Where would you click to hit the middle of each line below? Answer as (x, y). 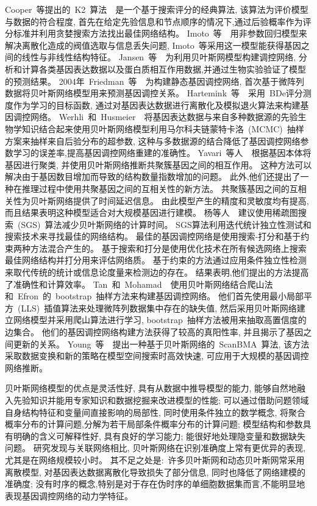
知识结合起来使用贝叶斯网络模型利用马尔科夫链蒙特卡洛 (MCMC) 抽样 (163, 128)
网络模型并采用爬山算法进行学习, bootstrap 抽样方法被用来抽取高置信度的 (160, 320)
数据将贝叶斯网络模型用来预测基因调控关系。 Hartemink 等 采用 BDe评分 (154, 93)
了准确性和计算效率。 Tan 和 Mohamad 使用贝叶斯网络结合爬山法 (139, 284)
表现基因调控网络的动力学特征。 (69, 495)
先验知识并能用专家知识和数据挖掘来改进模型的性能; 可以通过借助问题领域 (161, 400)
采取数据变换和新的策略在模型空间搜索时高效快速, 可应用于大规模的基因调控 (157, 356)
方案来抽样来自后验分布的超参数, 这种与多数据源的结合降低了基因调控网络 (153, 141)
